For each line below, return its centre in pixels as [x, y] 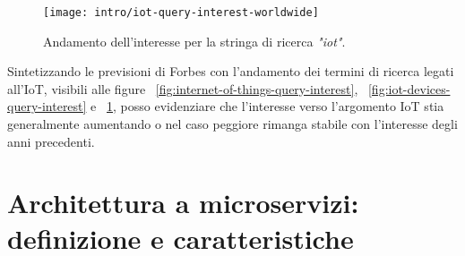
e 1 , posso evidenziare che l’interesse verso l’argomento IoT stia [267, 106]
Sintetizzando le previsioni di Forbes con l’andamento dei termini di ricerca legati [231, 71]
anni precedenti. [51, 141]
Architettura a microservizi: [183, 203]
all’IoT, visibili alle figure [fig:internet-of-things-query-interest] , [183, 88]
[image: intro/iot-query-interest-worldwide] [181, 13]
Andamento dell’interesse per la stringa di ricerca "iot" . [194, 41]
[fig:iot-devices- [409, 88]
